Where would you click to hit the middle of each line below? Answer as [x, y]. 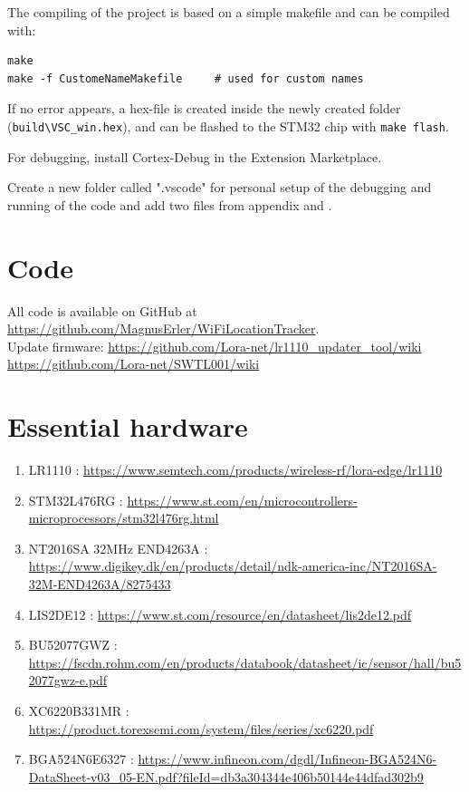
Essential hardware [128, 426]
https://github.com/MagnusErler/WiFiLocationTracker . [163, 328]
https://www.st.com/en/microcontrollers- [242, 500]
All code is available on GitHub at [102, 310]
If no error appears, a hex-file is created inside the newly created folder [204, 108]
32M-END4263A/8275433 [100, 584]
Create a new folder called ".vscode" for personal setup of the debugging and [220, 187]
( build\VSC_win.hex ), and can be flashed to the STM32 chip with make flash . [228, 126]
